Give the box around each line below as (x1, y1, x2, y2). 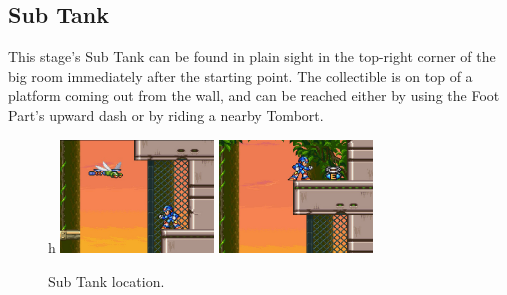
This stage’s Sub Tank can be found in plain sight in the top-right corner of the (8, 46, 496, 67)
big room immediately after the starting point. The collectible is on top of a (8, 65, 473, 86)
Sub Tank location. (48, 270, 165, 291)
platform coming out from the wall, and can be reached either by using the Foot (8, 85, 500, 106)
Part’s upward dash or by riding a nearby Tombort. (8, 104, 324, 125)
